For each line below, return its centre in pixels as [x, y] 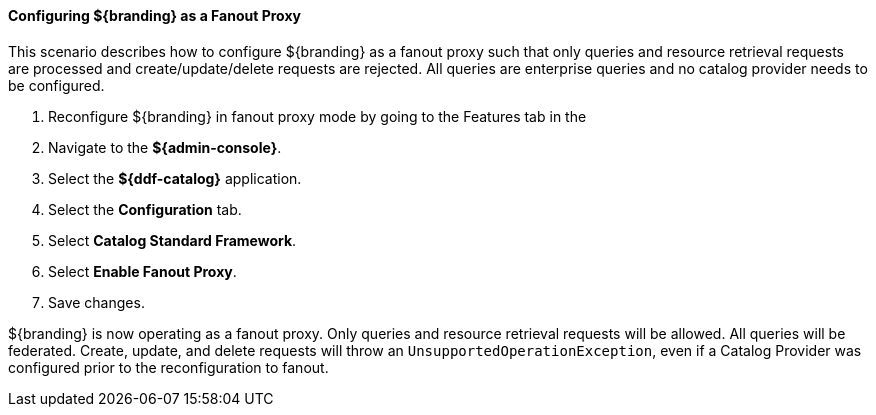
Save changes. [96, 302]
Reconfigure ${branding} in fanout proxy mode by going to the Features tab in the [317, 116]
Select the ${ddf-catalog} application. [175, 178]
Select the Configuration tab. [145, 209]
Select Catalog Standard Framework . [172, 240]
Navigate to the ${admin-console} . [165, 147]
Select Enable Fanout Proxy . [142, 271]
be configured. [56, 85]
